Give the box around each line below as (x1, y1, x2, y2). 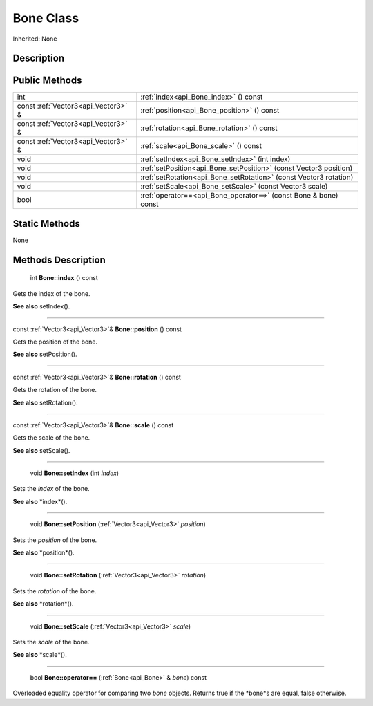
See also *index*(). (12, 497, 68, 505)
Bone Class (12, 10, 79, 26)
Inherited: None (12, 35, 57, 43)
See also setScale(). (12, 446, 70, 454)
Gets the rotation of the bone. (12, 386, 97, 394)
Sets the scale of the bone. (12, 638, 90, 646)
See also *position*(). (12, 548, 75, 557)
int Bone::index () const (30, 274, 98, 282)
